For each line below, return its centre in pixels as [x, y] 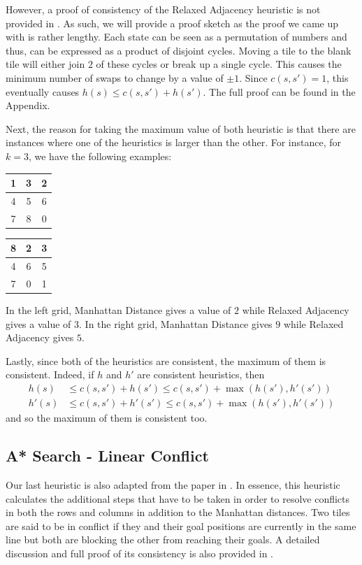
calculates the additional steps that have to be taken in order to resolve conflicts [178, 498]
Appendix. [28, 105]
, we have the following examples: [100, 156]
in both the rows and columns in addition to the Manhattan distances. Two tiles [178, 512]
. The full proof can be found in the [279, 91]
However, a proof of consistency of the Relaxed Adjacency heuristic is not [163, 9]
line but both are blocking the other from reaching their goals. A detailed [163, 539]
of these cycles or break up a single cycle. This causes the [219, 64]
